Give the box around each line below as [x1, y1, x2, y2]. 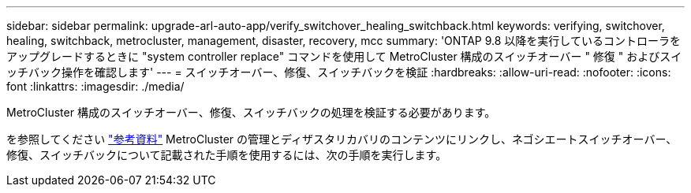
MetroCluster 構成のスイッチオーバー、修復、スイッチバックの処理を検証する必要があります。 [6, 106, 496, 119]
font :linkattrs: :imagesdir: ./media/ [6, 80, 185, 93]
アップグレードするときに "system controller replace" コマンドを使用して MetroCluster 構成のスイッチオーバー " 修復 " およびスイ [6, 50, 682, 63]
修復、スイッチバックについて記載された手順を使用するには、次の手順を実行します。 [6, 148, 447, 161]
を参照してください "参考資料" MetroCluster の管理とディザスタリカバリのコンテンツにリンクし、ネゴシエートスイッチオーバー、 [6, 132, 678, 146]
